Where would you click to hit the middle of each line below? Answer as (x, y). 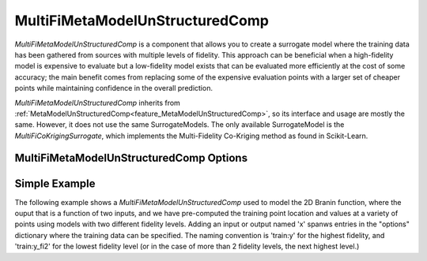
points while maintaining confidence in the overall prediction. (114, 88)
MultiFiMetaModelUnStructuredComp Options (131, 158)
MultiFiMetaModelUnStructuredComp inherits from (98, 103)
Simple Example (55, 183)
